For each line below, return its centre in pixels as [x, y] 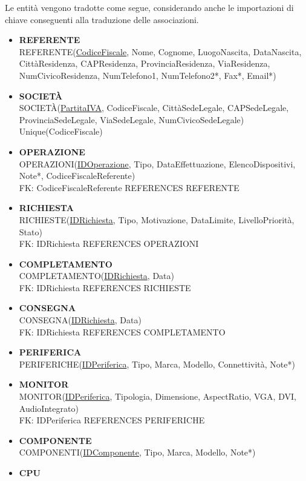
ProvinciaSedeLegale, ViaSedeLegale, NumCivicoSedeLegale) [132, 119]
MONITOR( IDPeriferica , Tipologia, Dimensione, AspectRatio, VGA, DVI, [158, 396]
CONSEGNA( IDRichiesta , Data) [80, 320]
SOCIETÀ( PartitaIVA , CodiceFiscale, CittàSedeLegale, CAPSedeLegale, [154, 108]
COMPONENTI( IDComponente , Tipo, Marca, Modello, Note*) [137, 452]
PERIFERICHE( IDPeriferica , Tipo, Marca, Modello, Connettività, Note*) [157, 364]
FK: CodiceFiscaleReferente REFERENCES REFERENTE [129, 187]
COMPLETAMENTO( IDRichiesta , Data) [96, 276]
